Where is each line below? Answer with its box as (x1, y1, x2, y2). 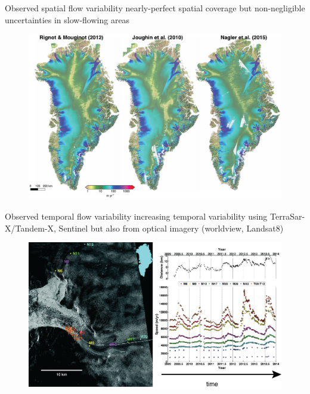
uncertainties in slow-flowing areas (5, 13, 130, 26)
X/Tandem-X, (5, 221, 56, 234)
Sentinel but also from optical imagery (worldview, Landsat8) (58, 221, 284, 234)
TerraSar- (270, 210, 305, 223)
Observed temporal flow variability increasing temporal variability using (5, 210, 268, 223)
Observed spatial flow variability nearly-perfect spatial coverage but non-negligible (5, 2, 305, 14)
